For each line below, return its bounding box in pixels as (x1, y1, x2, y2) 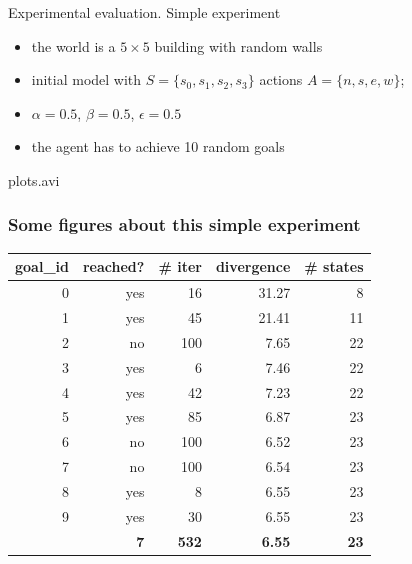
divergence (215, 256, 291, 277)
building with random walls (154, 35, 323, 56)
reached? (82, 256, 145, 277)
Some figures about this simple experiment (8, 212, 361, 237)
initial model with (31, 69, 142, 90)
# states (304, 256, 364, 277)
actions (259, 69, 303, 90)
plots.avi (8, 169, 60, 190)
